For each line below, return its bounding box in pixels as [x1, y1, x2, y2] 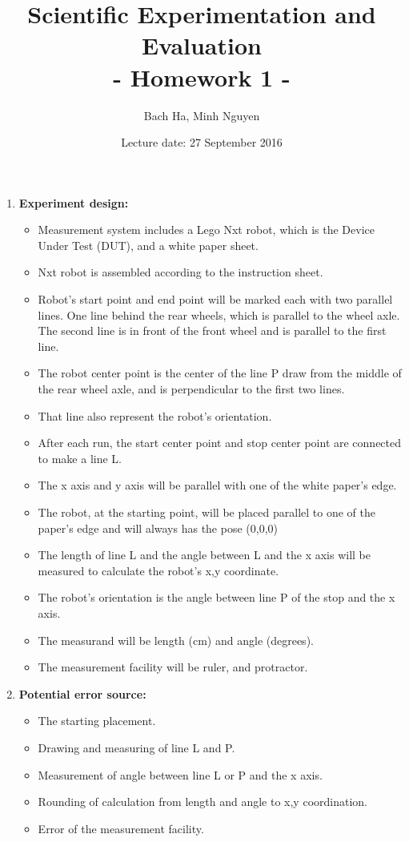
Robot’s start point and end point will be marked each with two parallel [38, 291, 393, 308]
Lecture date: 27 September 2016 [121, 134, 283, 151]
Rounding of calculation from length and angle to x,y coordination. [38, 793, 367, 810]
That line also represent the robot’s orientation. [38, 407, 272, 424]
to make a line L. [38, 449, 122, 466]
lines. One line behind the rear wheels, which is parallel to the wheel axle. [38, 306, 400, 323]
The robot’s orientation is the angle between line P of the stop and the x [38, 589, 395, 606]
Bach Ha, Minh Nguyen [143, 107, 260, 123]
